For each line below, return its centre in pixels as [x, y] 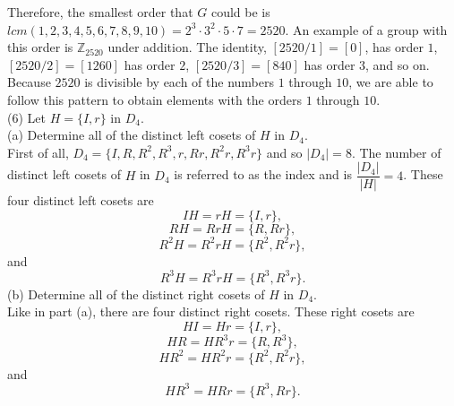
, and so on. [398, 64]
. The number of [396, 152]
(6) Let [26, 117]
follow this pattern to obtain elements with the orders [154, 99]
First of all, [38, 152]
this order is [40, 47]
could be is [240, 12]
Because [29, 82]
